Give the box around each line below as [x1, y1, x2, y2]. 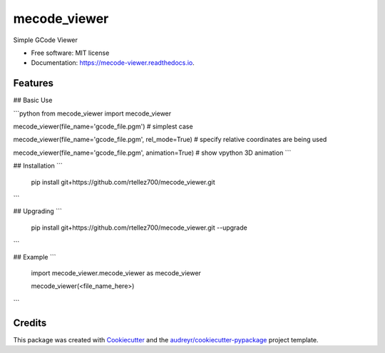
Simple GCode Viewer [13, 36, 78, 44]
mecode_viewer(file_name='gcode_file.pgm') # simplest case [13, 122, 193, 131]
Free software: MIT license [31, 48, 110, 57]
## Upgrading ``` [13, 207, 62, 215]
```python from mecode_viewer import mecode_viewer [13, 109, 172, 118]
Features [13, 77, 53, 89]
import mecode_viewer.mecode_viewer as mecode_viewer [31, 268, 201, 277]
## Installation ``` [13, 161, 63, 170]
